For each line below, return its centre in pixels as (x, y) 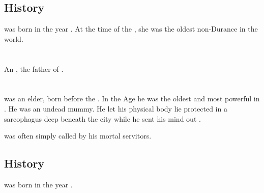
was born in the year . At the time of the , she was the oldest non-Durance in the (131, 29)
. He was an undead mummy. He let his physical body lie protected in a (116, 108)
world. (14, 38)
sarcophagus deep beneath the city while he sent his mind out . (102, 118)
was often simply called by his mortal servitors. (78, 136)
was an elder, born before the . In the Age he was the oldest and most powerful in (132, 99)
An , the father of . (34, 68)
